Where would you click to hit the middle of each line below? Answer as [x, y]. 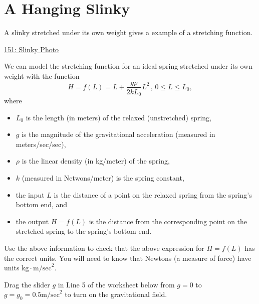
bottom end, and [42, 204]
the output [32, 221]
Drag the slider [27, 284]
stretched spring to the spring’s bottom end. [84, 231]
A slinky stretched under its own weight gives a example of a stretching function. [128, 32]
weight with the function [42, 75]
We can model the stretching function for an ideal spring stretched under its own [128, 66]
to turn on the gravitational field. [116, 294]
